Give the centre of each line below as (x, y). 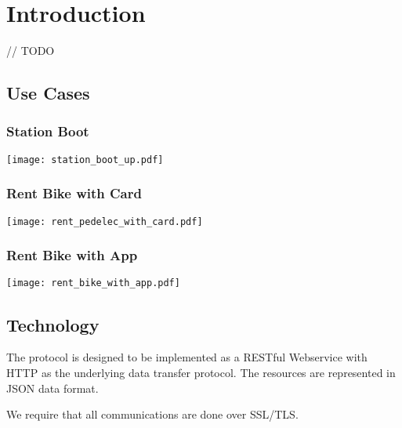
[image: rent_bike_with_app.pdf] (93, 283)
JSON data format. (53, 388)
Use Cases (48, 93)
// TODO (31, 51)
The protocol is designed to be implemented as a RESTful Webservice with (187, 357)
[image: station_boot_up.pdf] (85, 160)
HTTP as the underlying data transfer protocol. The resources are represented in (201, 372)
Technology (53, 324)
